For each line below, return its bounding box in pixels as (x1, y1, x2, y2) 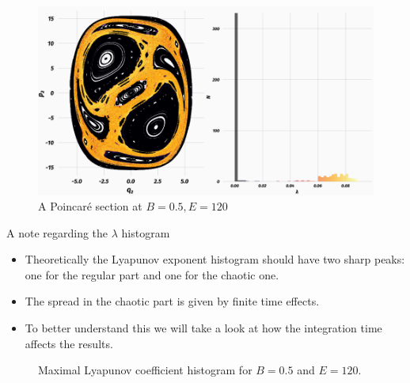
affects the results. (25, 335, 113, 351)
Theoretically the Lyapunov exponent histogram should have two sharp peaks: (25, 251, 405, 267)
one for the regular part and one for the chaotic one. (25, 266, 279, 283)
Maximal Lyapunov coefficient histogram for (38, 362, 252, 378)
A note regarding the (6, 224, 108, 241)
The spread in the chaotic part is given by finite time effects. (25, 293, 320, 309)
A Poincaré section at (38, 198, 142, 214)
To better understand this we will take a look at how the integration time (25, 320, 382, 336)
